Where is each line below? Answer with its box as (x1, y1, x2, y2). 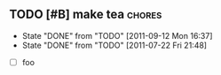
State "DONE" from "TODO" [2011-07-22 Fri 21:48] (21, 40, 207, 50)
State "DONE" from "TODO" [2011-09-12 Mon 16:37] (21, 30, 213, 41)
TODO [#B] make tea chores (9, 7, 162, 22)
